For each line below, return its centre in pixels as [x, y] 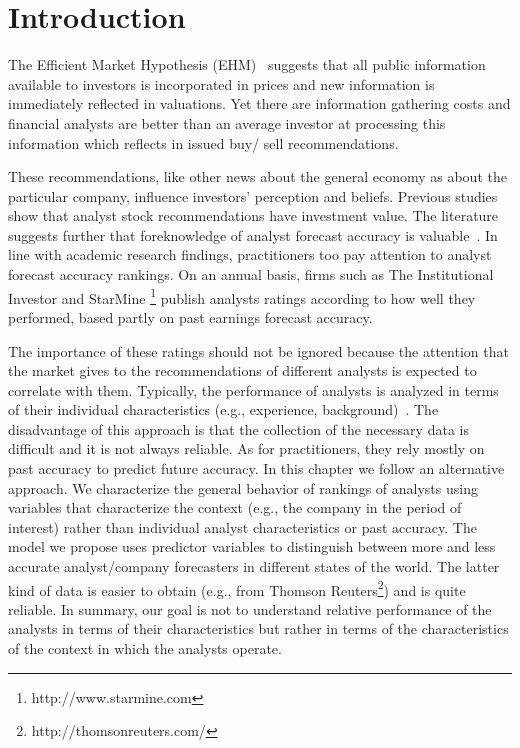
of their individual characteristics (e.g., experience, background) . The [223, 409]
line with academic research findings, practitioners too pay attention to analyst [250, 254]
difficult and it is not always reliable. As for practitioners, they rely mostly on [246, 448]
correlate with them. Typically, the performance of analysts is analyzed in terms [253, 389]
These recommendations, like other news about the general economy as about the [257, 176]
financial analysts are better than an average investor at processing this [227, 122]
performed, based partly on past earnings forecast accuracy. [190, 316]
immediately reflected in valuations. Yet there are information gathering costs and [259, 103]
